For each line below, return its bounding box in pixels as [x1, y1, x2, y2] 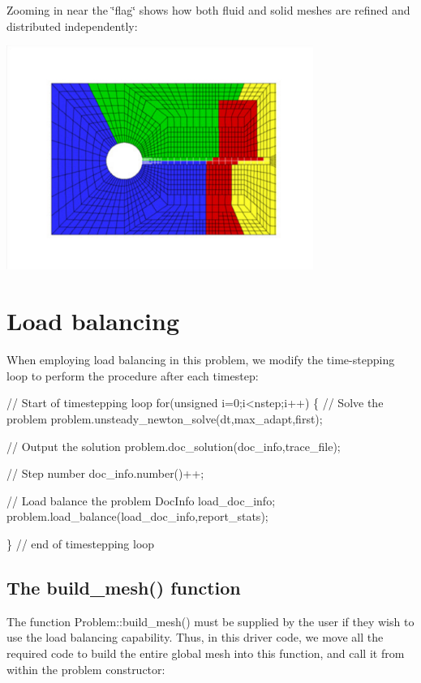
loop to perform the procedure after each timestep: [6, 367, 259, 384]
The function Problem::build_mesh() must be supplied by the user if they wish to [6, 612, 415, 629]
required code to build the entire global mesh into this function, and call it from [6, 644, 405, 661]
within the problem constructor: [6, 660, 165, 677]
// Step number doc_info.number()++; [6, 465, 204, 482]
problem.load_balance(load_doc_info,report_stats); [6, 508, 268, 525]
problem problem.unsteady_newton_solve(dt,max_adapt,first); [6, 410, 323, 427]
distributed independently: [6, 17, 138, 34]
